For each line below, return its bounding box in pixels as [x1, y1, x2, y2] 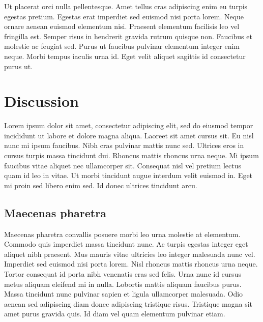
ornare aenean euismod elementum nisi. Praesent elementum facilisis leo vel [4, 21, 240, 32]
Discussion [4, 91, 79, 111]
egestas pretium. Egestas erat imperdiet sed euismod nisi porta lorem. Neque [4, 11, 244, 21]
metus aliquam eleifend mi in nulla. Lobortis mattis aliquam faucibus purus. [4, 278, 242, 289]
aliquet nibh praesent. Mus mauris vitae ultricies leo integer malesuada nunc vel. [4, 248, 255, 259]
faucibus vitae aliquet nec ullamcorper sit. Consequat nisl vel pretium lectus [4, 160, 242, 170]
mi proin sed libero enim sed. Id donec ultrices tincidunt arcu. [4, 180, 197, 190]
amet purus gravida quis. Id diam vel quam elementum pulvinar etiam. [4, 308, 225, 319]
